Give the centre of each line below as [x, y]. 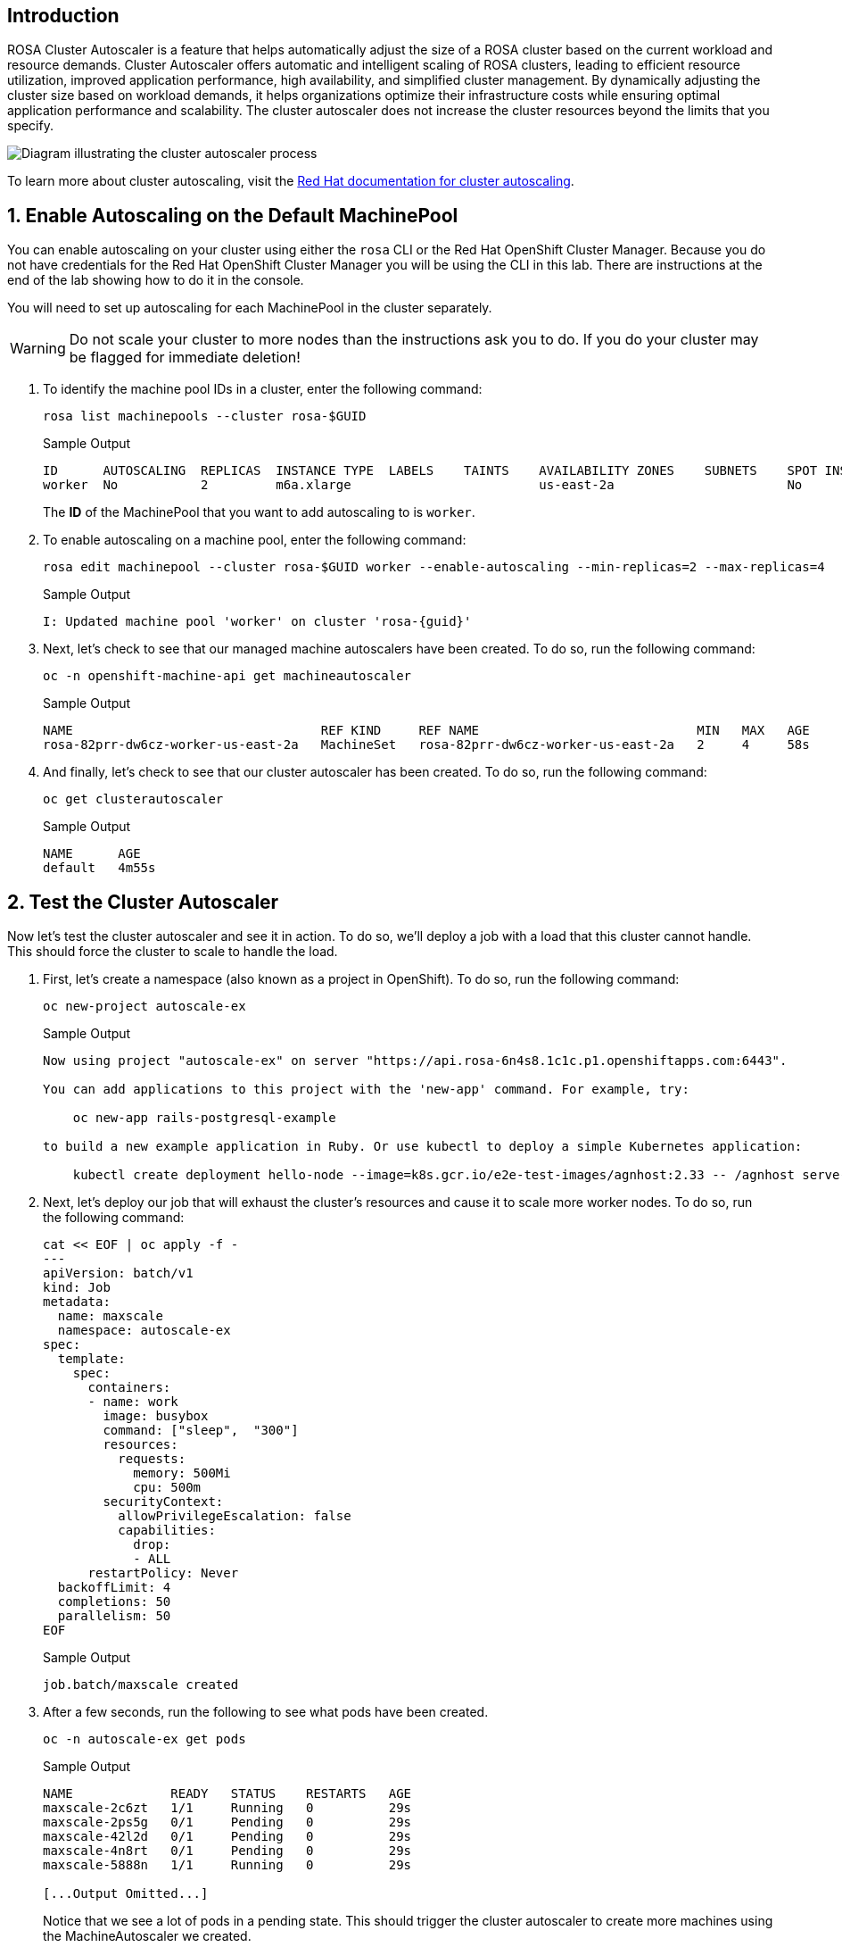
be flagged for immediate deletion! [185, 358]
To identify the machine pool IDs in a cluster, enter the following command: [263, 389]
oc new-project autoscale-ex [144, 1007]
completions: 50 [114, 1602]
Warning [38, 349]
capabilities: [167, 1531]
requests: [152, 1459]
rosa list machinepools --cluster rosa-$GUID [205, 416]
